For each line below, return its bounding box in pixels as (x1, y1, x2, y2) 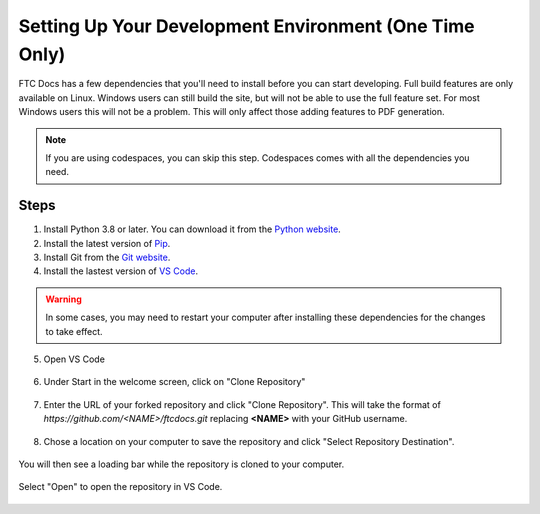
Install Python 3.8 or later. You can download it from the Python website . (43, 223, 342, 235)
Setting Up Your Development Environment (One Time (18, 15, 475, 37)
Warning (45, 293, 82, 305)
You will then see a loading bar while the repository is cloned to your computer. (18, 458, 345, 470)
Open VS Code (43, 353, 105, 365)
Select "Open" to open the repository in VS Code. (18, 481, 223, 493)
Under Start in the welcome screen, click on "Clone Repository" (43, 376, 306, 388)
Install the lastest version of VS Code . (43, 265, 199, 277)
